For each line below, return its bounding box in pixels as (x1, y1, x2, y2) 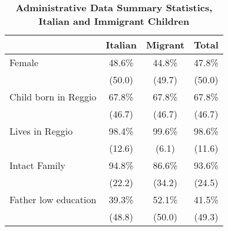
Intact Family (9, 158, 65, 172)
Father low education (9, 193, 97, 206)
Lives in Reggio (9, 124, 73, 138)
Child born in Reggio (9, 90, 97, 103)
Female (9, 56, 39, 69)
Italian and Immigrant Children (38, 14, 190, 28)
